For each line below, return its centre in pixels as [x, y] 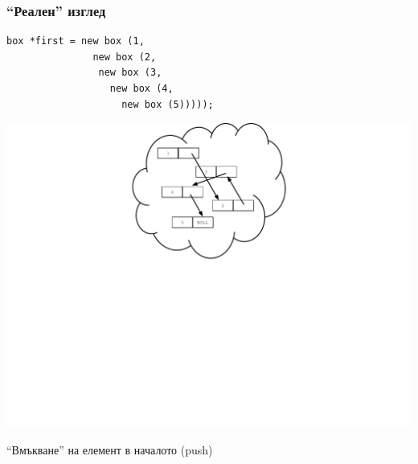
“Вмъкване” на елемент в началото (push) [110, 449]
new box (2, [125, 57]
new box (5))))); [168, 104]
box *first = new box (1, [76, 41]
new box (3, [130, 73]
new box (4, [141, 88]
